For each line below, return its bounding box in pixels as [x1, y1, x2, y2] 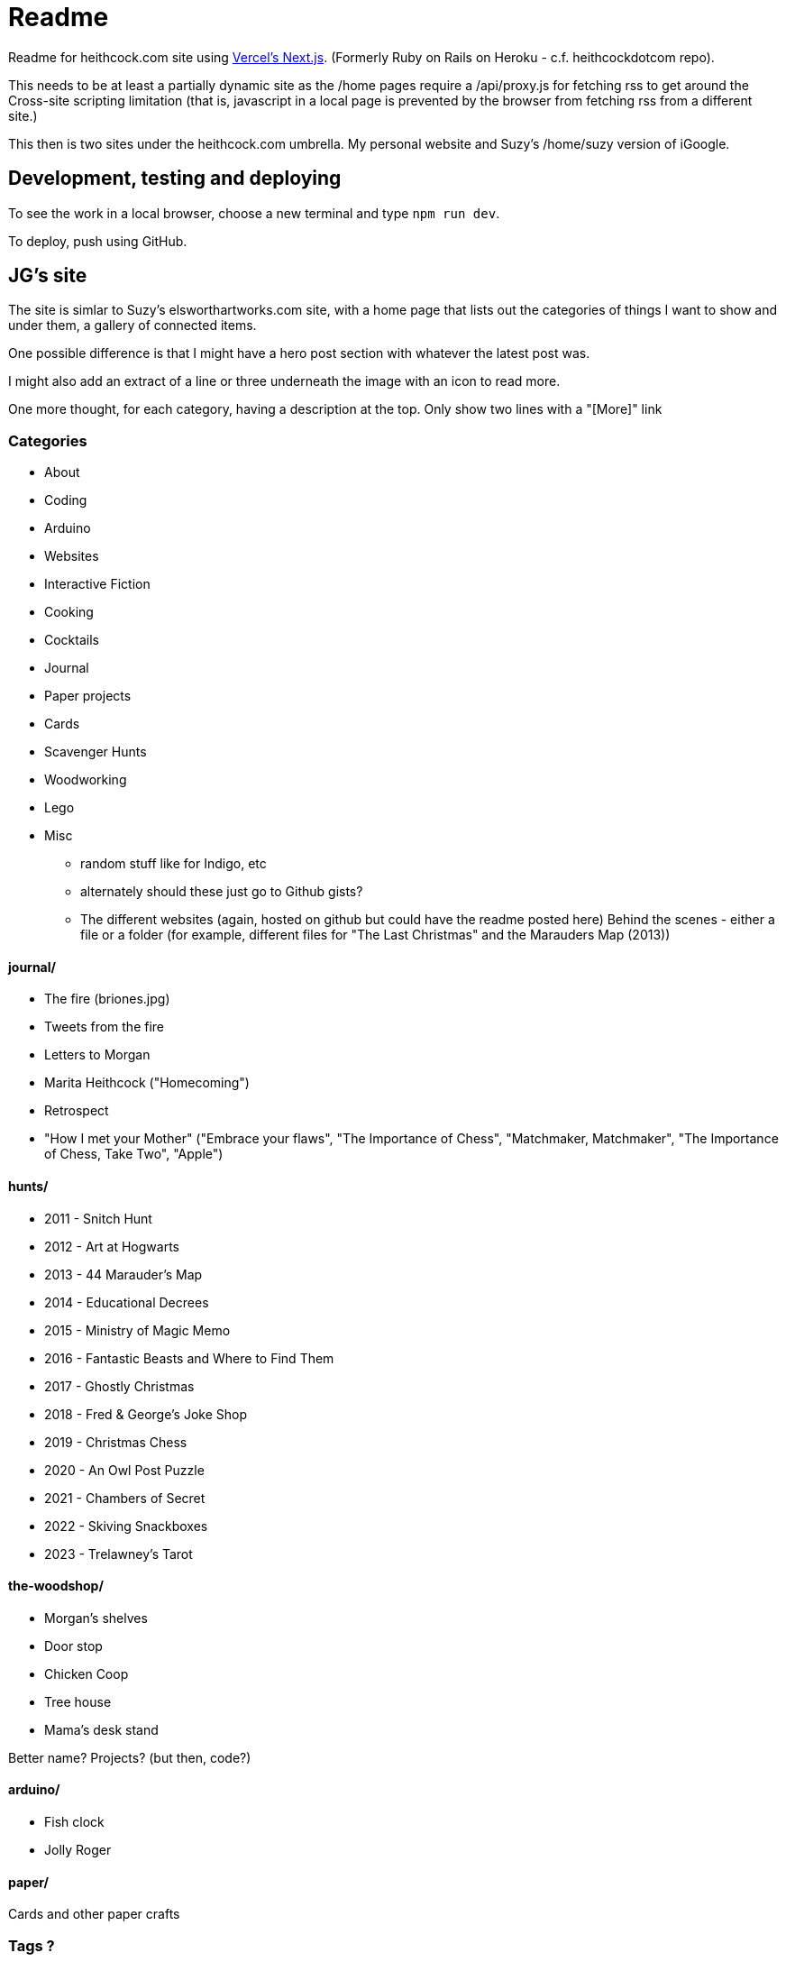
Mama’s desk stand [44, 1721, 159, 1737]
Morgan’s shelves [44, 1609, 148, 1626]
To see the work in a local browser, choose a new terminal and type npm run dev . [8, 205, 500, 221]
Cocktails [44, 632, 99, 648]
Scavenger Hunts [44, 744, 147, 760]
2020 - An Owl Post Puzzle [44, 1462, 205, 1478]
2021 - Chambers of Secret [44, 1490, 206, 1506]
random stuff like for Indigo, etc [80, 856, 267, 872]
